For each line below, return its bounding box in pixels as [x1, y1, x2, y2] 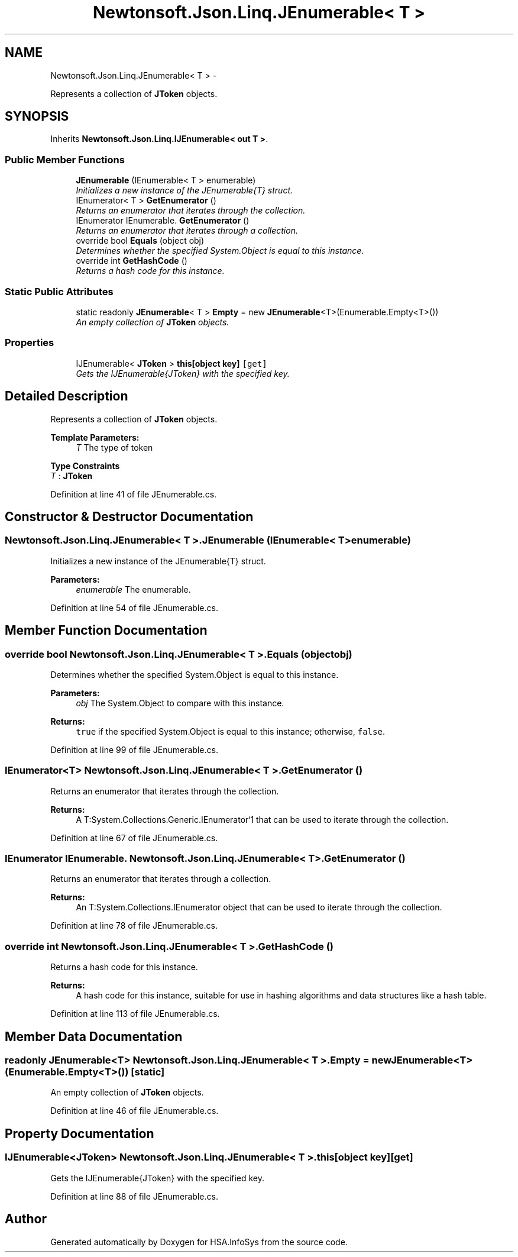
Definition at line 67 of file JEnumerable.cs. [50, 832, 218, 843]
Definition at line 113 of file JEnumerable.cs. [50, 1009, 220, 1019]
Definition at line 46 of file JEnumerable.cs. [50, 1106, 219, 1116]
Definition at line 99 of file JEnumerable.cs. [50, 744, 218, 755]
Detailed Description [5, 389, 128, 404]
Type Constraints [50, 460, 120, 471]
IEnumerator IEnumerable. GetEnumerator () [76, 215, 250, 226]
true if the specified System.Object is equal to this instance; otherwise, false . [76, 726, 385, 736]
